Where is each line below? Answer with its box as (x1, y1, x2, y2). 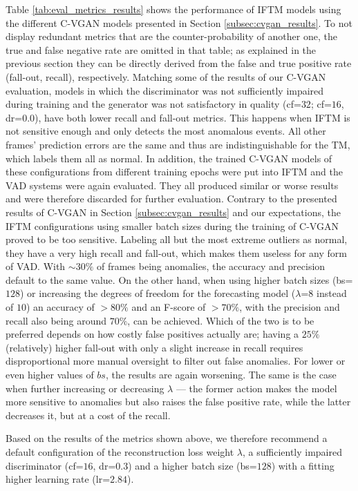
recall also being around (6, 313, 107, 327)
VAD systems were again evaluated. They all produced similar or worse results (6, 177, 339, 192)
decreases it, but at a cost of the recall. (6, 407, 171, 422)
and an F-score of (131, 300, 206, 314)
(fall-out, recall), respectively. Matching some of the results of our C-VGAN (6, 69, 326, 84)
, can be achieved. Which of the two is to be (127, 313, 314, 327)
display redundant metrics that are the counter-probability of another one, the (6, 29, 337, 44)
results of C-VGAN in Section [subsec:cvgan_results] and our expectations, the (6, 204, 341, 219)
